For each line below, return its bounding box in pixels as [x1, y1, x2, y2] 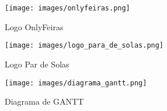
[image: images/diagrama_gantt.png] [5, 78, 147, 87]
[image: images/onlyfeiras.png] [5, 4, 130, 12]
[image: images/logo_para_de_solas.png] [5, 41, 164, 50]
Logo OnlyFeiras [5, 20, 64, 33]
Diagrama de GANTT [5, 95, 84, 108]
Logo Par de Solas [5, 58, 69, 70]
